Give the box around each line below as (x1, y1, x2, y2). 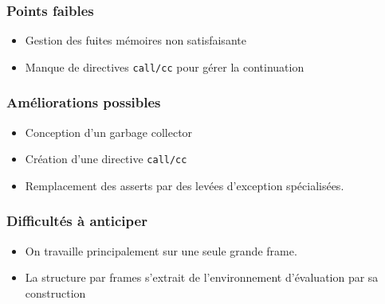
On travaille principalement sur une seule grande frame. (25, 242, 297, 259)
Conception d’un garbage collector (25, 123, 193, 140)
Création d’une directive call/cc (25, 150, 187, 167)
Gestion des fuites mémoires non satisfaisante (25, 32, 246, 49)
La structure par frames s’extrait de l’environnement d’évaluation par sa (25, 269, 379, 286)
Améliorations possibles (6, 92, 161, 112)
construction (25, 284, 86, 301)
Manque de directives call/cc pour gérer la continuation (25, 58, 304, 75)
